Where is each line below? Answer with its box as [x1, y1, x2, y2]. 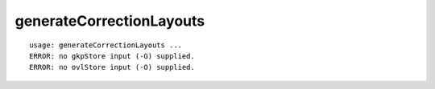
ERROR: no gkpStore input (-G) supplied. [29, 51, 195, 60]
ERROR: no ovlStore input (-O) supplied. [29, 63, 195, 72]
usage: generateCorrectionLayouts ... [29, 40, 183, 50]
